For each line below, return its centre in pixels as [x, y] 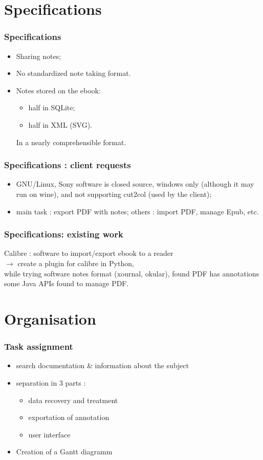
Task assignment [39, 346]
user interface [49, 434]
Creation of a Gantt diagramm [64, 452]
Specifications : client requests [68, 165]
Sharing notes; [39, 56]
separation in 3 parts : [51, 382]
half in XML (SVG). [60, 124]
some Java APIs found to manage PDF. [67, 283]
